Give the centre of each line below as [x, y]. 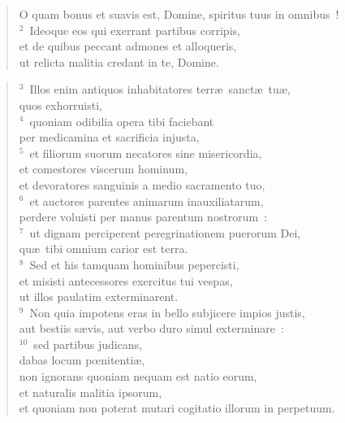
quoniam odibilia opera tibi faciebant [122, 121]
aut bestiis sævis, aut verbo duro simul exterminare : [151, 328]
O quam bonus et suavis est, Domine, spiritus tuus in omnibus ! [179, 14]
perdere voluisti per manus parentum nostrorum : [143, 217]
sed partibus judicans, [88, 344]
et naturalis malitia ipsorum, [91, 392]
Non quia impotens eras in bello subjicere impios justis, [167, 312]
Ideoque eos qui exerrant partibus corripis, [135, 30]
